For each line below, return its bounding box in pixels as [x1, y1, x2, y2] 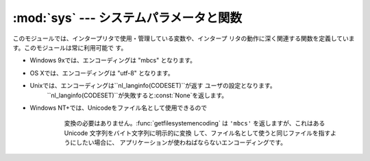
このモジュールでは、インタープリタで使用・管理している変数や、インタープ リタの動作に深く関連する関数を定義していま [12, 34, 356, 42]
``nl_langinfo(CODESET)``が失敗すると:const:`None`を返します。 [47, 91, 228, 99]
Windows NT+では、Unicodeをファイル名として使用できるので [29, 103, 208, 112]
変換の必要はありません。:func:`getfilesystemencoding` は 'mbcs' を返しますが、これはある [64, 119, 325, 127]
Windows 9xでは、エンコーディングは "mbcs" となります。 [29, 56, 197, 64]
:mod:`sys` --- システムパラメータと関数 [12, 10, 243, 25]
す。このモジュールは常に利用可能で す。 [12, 43, 127, 51]
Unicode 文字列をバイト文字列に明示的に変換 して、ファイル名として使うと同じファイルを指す [64, 129, 331, 137]
